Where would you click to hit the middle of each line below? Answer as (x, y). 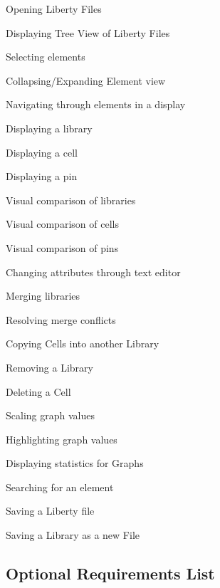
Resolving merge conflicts (61, 319)
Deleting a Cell (38, 391)
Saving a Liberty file (50, 511)
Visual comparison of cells (62, 224)
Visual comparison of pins (62, 247)
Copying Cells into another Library (83, 343)
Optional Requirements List (110, 573)
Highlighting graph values (62, 439)
